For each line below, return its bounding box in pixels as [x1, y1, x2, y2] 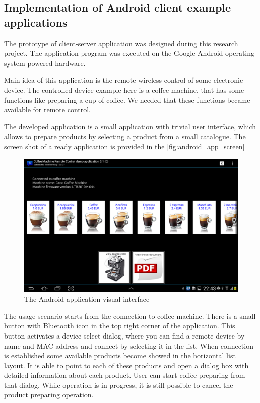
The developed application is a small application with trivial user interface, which [4, 121, 256, 131]
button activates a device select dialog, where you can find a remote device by [4, 330, 245, 341]
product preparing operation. [4, 389, 94, 400]
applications [4, 14, 68, 30]
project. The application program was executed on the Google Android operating [4, 48, 255, 58]
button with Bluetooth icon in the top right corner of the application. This [4, 320, 235, 331]
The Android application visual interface [24, 294, 150, 304]
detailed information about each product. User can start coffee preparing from [4, 370, 245, 380]
